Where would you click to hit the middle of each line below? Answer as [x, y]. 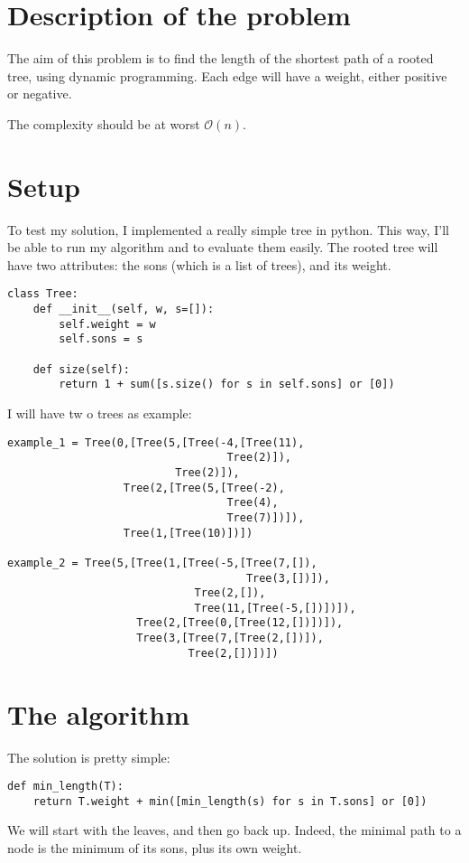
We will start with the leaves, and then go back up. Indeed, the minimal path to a [234, 830]
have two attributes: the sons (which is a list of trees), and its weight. [199, 264]
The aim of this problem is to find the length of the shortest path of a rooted [221, 58]
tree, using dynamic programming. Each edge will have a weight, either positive [227, 75]
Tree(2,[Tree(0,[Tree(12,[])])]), [240, 623]
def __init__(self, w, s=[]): [124, 310]
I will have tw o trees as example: [100, 413]
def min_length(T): [65, 787]
